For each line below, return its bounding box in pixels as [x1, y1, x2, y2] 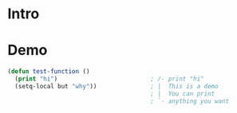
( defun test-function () [7, 68, 90, 76]
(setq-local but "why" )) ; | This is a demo [14, 82, 219, 90]
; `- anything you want [150, 97, 229, 105]
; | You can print [150, 89, 215, 98]
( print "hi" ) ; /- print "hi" [14, 75, 204, 83]
